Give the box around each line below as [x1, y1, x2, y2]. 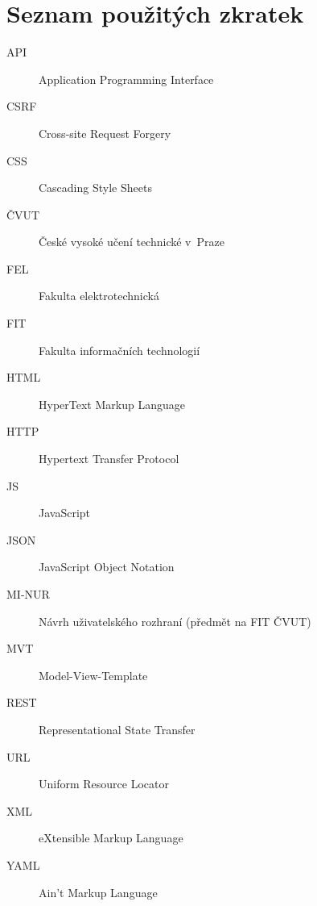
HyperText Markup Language [39, 395, 185, 412]
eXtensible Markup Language [39, 829, 183, 846]
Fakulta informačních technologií [39, 341, 200, 358]
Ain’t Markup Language [39, 883, 158, 900]
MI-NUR [6, 586, 50, 602]
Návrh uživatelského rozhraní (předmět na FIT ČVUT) [39, 612, 311, 629]
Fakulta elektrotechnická [39, 287, 159, 304]
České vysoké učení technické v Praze [39, 233, 224, 250]
